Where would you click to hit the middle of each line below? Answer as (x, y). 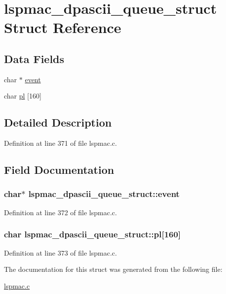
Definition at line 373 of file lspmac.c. (60, 252)
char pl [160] (23, 96)
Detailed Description (58, 122)
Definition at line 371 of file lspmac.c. (60, 143)
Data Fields (34, 58)
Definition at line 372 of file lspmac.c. (60, 212)
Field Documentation (59, 170)
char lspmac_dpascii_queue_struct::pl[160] (93, 234)
